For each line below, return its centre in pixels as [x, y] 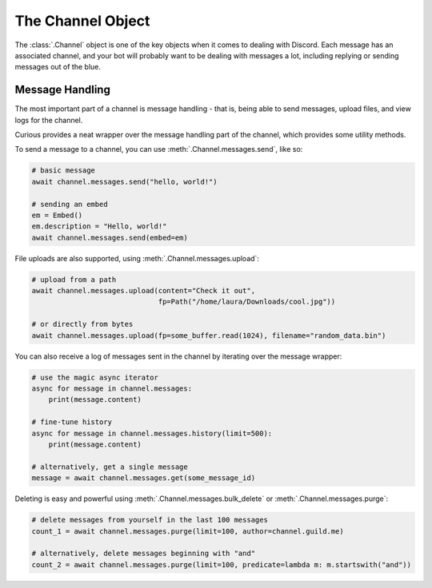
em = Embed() [57, 215]
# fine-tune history [72, 422]
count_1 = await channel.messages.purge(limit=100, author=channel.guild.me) [188, 531]
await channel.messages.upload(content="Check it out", [144, 291]
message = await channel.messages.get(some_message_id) [144, 478]
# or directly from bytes [82, 324]
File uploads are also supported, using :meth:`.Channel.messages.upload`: [137, 258]
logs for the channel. [49, 120]
